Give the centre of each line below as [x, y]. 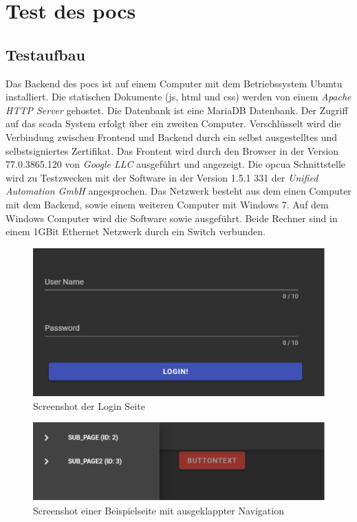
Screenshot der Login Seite [89, 405]
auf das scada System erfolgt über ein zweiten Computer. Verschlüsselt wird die [173, 123]
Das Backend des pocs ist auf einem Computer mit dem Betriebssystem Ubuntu [174, 83]
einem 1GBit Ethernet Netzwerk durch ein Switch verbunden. [136, 231]
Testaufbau [45, 54]
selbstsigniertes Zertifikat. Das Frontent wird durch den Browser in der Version [172, 150]
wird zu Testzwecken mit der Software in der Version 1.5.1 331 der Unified [162, 177]
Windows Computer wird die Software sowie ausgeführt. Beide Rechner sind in [172, 218]
